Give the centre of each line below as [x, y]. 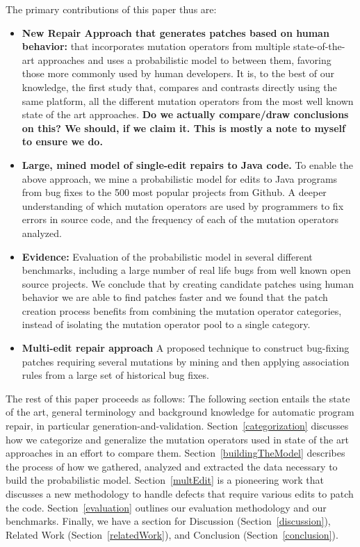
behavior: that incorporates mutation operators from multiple [156, 46]
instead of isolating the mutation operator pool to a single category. [166, 324]
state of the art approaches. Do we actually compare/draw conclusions [185, 114]
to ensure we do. [62, 141]
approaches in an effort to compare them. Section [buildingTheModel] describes [175, 453]
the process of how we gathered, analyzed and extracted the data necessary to [172, 466]
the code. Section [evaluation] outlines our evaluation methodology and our [166, 507]
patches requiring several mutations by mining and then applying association [186, 361]
